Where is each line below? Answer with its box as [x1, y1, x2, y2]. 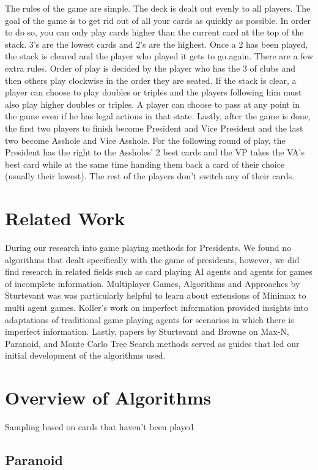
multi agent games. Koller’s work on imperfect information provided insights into [5, 301, 308, 313]
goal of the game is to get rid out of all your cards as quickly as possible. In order [5, 13, 311, 26]
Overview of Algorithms [5, 385, 212, 410]
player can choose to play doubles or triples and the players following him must [5, 86, 302, 99]
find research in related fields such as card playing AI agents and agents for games [5, 265, 312, 278]
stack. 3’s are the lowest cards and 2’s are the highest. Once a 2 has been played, [5, 37, 308, 50]
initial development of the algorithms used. [5, 349, 166, 362]
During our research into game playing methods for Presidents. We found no [5, 241, 292, 254]
